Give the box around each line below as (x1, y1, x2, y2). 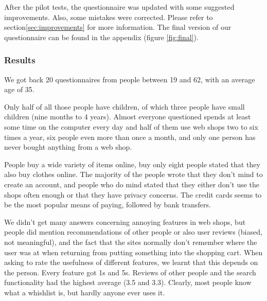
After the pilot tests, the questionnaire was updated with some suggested (4, 2, 235, 12)
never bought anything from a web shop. (4, 141, 132, 152)
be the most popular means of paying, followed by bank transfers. (4, 199, 211, 210)
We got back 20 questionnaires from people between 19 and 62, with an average (4, 74, 255, 84)
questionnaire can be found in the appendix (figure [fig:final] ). (4, 31, 199, 42)
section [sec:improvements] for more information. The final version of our (4, 22, 232, 32)
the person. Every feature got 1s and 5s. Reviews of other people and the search (4, 267, 256, 277)
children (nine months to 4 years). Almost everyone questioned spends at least (4, 111, 251, 122)
